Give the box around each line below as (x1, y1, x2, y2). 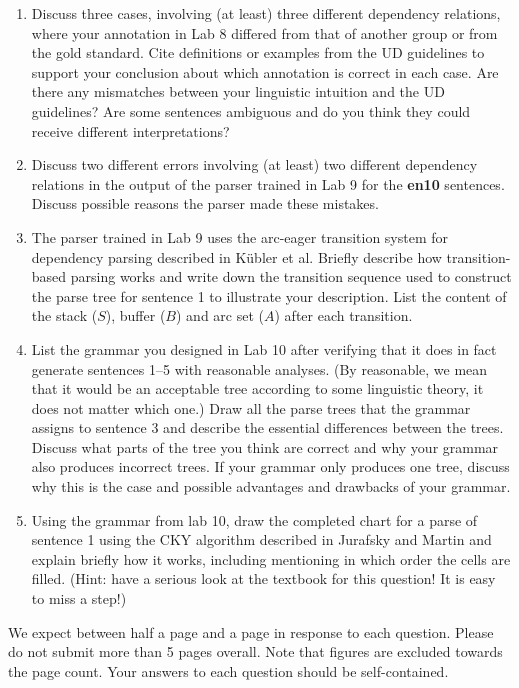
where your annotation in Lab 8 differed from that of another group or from (31, 22, 498, 43)
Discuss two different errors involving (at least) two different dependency (31, 154, 478, 175)
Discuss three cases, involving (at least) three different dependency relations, (31, 3, 501, 23)
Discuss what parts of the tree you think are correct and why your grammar (31, 436, 499, 457)
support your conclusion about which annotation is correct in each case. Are (31, 61, 499, 82)
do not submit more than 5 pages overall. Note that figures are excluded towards (8, 641, 503, 662)
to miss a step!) (31, 588, 127, 609)
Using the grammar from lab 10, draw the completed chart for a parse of (31, 509, 478, 530)
